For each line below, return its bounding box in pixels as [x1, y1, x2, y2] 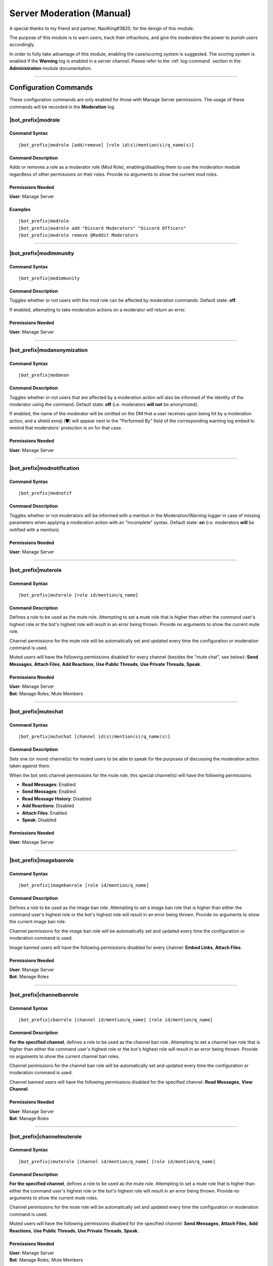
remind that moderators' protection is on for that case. [9, 425, 122, 431]
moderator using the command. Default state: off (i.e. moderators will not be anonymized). [9, 401, 199, 407]
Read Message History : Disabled [22, 796, 92, 802]
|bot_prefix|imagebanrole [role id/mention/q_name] [18, 883, 149, 888]
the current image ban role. [9, 919, 66, 925]
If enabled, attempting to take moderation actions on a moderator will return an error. [9, 306, 187, 312]
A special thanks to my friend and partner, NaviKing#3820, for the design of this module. [9, 25, 195, 31]
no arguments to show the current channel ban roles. [9, 1053, 120, 1059]
